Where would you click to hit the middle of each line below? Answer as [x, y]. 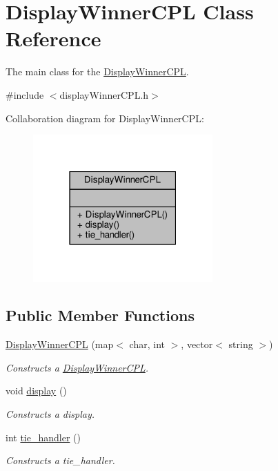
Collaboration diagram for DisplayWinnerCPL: [105, 118]
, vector [197, 344]
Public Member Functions [100, 315]
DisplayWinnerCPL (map [60, 344]
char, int [147, 344]
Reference [53, 38]
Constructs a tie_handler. [60, 460]
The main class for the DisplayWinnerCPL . [97, 71]
